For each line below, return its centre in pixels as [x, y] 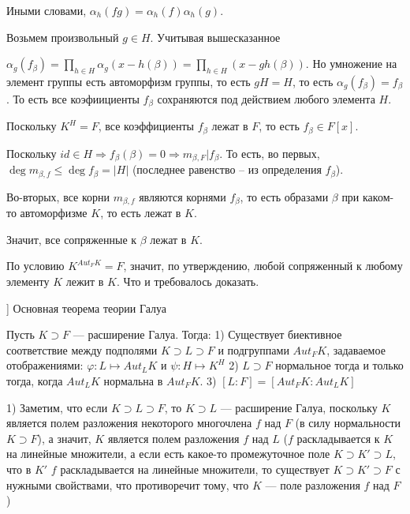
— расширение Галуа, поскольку [299, 407]
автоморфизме [54, 213]
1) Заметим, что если [57, 407]
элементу [28, 281]
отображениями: [45, 365]
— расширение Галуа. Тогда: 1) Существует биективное [207, 334]
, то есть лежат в [141, 213]
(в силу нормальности [348, 423]
